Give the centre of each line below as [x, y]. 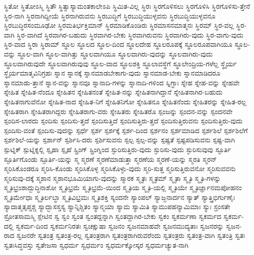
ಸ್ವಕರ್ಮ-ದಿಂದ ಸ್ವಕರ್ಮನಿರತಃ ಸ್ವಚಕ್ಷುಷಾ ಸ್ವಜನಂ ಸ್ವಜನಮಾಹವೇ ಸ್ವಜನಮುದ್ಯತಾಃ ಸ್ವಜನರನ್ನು [120, 226]
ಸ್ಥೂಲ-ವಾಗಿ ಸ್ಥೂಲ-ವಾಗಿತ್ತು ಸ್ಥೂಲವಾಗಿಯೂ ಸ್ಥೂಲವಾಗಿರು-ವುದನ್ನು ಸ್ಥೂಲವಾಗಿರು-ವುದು [115, 53]
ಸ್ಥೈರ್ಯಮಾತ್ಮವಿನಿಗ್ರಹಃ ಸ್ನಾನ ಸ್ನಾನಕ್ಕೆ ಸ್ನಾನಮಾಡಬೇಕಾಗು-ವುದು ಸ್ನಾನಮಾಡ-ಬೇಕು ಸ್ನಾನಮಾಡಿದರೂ [112, 73]
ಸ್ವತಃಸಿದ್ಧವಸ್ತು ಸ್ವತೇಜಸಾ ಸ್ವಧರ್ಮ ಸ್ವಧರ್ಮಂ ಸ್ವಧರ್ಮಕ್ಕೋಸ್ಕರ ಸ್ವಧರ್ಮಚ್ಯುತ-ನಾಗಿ [96, 245]
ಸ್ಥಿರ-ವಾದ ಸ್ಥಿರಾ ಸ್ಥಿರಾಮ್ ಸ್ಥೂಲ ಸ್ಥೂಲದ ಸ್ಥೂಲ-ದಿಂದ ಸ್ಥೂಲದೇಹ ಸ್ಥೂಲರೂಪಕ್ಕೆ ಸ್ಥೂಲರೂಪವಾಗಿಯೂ [118, 44]
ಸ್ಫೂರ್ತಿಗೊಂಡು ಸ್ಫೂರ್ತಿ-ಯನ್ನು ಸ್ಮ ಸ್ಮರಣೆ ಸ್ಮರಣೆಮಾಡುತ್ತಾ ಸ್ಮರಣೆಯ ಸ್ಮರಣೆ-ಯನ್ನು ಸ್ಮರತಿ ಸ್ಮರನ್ [110, 159]
